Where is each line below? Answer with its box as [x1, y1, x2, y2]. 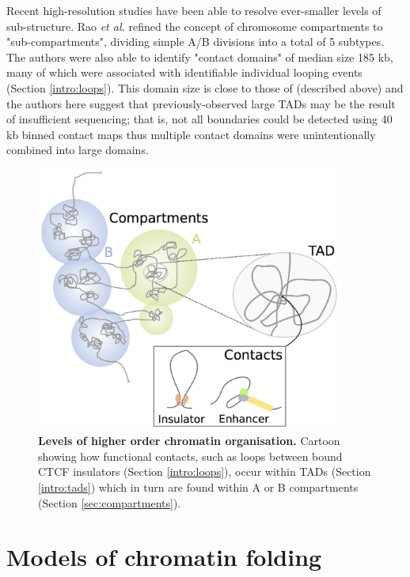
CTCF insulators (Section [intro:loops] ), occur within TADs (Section [38, 463, 371, 480]
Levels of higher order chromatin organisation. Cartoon [38, 432, 340, 449]
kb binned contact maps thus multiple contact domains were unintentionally [6, 126, 376, 142]
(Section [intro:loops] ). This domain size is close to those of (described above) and [6, 79, 404, 96]
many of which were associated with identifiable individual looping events [6, 64, 363, 81]
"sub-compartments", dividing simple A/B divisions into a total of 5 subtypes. [6, 33, 385, 50]
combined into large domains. [6, 141, 149, 158]
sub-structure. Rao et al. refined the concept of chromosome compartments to [6, 17, 383, 34]
